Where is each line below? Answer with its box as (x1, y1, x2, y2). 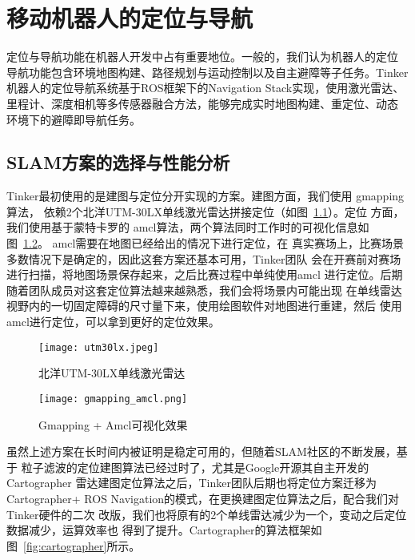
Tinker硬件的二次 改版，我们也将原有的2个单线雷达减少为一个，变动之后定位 (6, 506, 407, 522)
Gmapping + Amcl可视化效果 (38, 416, 188, 433)
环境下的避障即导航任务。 (6, 111, 141, 127)
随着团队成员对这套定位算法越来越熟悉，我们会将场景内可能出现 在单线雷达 (6, 281, 402, 298)
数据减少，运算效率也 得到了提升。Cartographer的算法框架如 (6, 522, 322, 538)
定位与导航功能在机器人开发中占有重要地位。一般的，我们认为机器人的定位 (6, 48, 398, 65)
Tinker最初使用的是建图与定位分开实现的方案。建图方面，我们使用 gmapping (6, 187, 405, 204)
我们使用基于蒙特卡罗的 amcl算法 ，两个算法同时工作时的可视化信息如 (6, 219, 369, 236)
